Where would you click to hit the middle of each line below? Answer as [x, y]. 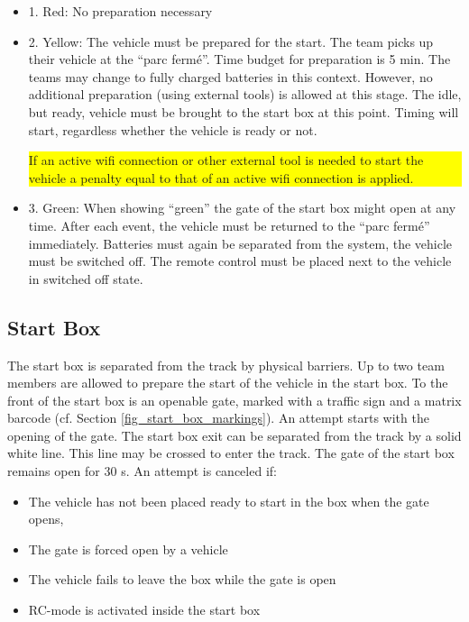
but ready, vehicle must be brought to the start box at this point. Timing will [244, 111]
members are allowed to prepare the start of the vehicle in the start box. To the [228, 383]
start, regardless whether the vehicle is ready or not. [173, 129]
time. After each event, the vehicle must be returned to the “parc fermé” [229, 225]
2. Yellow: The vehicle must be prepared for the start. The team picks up [231, 41]
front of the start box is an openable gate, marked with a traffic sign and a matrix [234, 400]
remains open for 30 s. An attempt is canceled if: [142, 471]
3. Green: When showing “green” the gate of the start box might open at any [242, 208]
